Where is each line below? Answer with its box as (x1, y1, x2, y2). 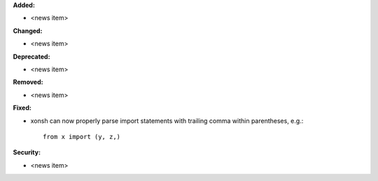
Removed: (13, 78, 43, 87)
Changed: (13, 27, 43, 35)
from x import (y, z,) (43, 133, 121, 140)
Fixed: (13, 103, 31, 112)
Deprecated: (13, 52, 50, 61)
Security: (13, 148, 41, 157)
